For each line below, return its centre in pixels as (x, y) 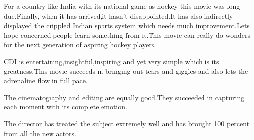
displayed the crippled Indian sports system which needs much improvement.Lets (127, 25)
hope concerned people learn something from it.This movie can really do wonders (127, 35)
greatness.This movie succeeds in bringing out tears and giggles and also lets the (126, 71)
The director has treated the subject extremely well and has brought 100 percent (127, 123)
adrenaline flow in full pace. (46, 81)
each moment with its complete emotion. (66, 107)
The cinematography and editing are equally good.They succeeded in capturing (124, 97)
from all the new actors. (40, 133)
